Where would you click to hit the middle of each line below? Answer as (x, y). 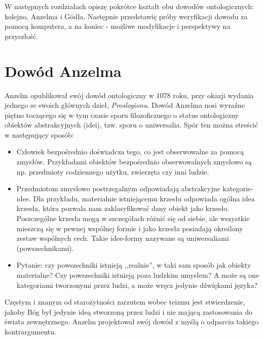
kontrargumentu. (30, 331)
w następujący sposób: (39, 134)
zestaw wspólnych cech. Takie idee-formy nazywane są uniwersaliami (123, 238)
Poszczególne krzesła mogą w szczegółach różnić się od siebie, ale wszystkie (133, 218)
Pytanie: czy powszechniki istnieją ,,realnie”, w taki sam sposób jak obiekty (134, 265)
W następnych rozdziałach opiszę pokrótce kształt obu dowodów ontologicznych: (129, 6)
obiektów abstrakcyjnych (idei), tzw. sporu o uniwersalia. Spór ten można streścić (131, 125)
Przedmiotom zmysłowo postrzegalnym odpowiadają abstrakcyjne (118, 188)
